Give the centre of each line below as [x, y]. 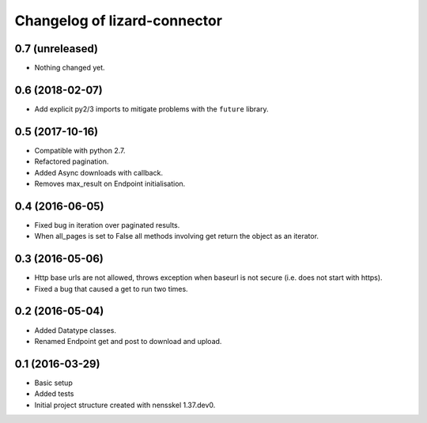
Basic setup [53, 383]
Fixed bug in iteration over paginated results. [107, 225]
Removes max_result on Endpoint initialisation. [110, 184]
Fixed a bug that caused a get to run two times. [111, 289]
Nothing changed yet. [70, 68]
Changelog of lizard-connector [119, 21]
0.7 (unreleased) [57, 49]
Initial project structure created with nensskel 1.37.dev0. [125, 405]
